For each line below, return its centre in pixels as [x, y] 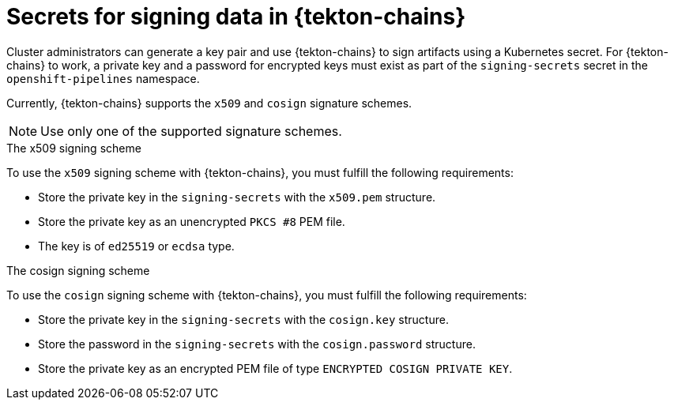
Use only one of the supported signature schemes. [191, 131]
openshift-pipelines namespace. [103, 78]
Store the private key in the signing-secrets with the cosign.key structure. [243, 319]
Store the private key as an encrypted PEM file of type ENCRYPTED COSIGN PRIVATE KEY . [275, 368]
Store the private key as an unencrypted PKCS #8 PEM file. [192, 221]
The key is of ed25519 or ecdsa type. [136, 246]
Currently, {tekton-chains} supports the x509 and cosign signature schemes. [209, 103]
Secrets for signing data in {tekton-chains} [236, 17]
